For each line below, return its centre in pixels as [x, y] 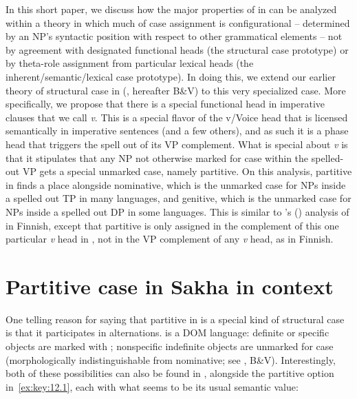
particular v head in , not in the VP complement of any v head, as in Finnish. [170, 239]
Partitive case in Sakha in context [170, 286]
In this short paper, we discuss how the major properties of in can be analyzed [171, 9]
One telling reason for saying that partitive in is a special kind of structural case [175, 319]
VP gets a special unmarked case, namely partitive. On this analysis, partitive [187, 171]
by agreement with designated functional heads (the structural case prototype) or [177, 49]
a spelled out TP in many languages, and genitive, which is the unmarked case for [178, 198]
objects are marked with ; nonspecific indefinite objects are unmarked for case [170, 346]
